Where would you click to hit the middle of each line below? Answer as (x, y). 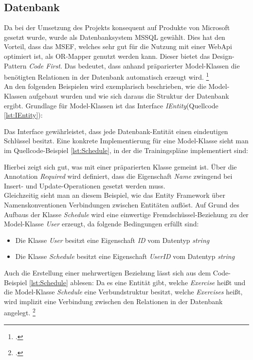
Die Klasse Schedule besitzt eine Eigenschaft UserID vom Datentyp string (125, 256)
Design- (223, 56)
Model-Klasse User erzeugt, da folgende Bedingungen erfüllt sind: (101, 224)
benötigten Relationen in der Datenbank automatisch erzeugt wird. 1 (107, 76)
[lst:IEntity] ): (23, 115)
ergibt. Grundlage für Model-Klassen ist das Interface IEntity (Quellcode (111, 105)
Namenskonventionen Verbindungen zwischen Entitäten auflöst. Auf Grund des (122, 204)
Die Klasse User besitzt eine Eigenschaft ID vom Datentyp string (112, 240)
